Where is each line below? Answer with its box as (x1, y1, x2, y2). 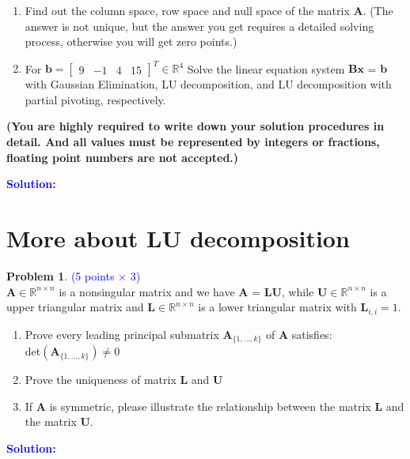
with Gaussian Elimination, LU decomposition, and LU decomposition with (25, 76, 392, 92)
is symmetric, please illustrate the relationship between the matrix (49, 397, 371, 414)
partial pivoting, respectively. (25, 91, 166, 107)
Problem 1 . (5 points (6, 267, 115, 284)
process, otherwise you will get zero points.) (25, 33, 237, 50)
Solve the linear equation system (187, 60, 345, 77)
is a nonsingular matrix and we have (59, 283, 235, 299)
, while (281, 283, 314, 299)
